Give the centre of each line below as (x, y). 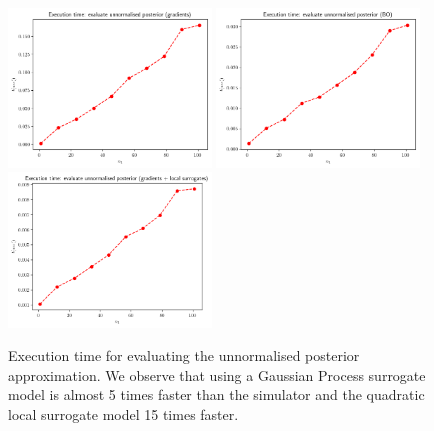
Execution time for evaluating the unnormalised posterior (184, 355)
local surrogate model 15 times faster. (123, 413)
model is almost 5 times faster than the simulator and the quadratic (216, 394)
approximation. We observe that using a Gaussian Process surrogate (217, 374)
